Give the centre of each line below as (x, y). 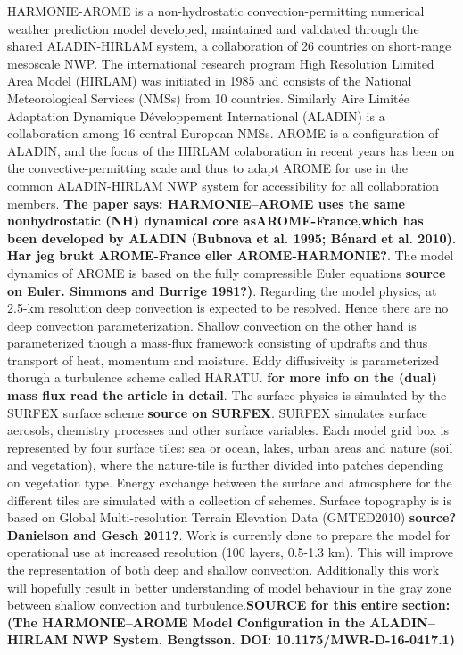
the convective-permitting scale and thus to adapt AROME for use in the (208, 168)
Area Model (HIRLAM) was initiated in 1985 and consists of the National (210, 81)
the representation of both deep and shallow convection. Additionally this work (223, 569)
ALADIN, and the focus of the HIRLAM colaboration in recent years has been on (231, 150)
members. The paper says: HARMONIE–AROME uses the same (206, 203)
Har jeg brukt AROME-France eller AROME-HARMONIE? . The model (231, 255)
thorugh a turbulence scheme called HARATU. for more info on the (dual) (222, 377)
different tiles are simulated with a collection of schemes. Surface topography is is (229, 499)
